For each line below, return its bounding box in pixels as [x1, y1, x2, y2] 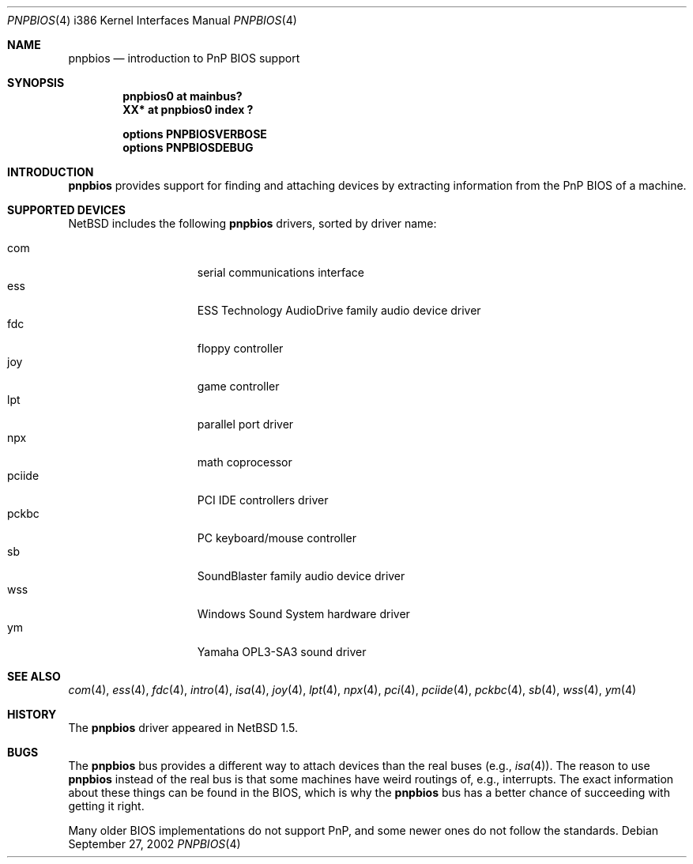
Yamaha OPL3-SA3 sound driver [197, 645, 367, 658]
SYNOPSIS [7, 76, 65, 89]
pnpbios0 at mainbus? [122, 89, 243, 103]
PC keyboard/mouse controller [197, 531, 357, 545]
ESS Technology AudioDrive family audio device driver [197, 304, 481, 317]
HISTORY [7, 707, 57, 721]
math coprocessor [197, 455, 292, 469]
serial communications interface [197, 266, 364, 279]
